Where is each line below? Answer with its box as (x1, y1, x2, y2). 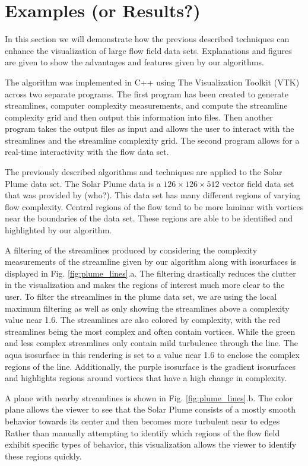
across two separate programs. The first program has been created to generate (5, 87, 288, 100)
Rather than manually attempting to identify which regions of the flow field (5, 426, 280, 439)
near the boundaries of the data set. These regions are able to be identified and (5, 212, 293, 224)
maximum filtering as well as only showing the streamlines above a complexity (5, 302, 290, 314)
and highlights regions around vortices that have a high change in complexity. (5, 372, 287, 384)
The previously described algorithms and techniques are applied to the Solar (5, 166, 282, 178)
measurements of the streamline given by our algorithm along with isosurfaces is (5, 255, 297, 268)
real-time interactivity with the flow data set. (5, 145, 169, 158)
